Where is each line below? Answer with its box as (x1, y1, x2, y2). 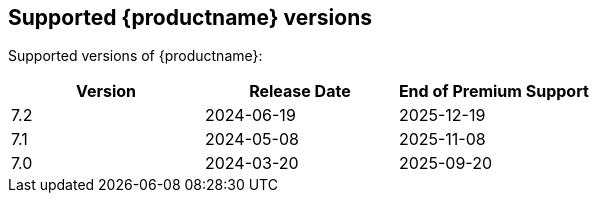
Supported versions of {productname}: (8, 47, 263, 65)
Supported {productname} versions (8, 5, 373, 30)
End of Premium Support (398, 81, 589, 102)
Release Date (249, 81, 351, 102)
